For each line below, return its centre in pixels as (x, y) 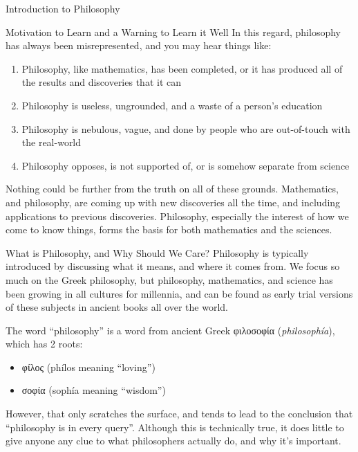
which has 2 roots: (44, 344)
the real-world (51, 142)
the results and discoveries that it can (101, 82)
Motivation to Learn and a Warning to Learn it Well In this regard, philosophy (173, 31)
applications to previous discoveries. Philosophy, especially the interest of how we (177, 216)
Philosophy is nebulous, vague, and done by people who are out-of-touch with (186, 128)
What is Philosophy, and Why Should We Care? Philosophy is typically (157, 252)
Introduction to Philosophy (63, 8)
